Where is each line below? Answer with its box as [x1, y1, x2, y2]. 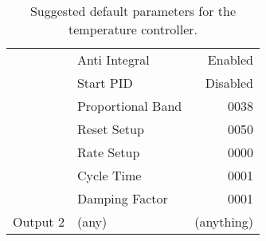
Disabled [205, 73, 253, 92]
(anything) [194, 212, 253, 231]
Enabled [207, 50, 253, 69]
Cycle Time [76, 166, 142, 184]
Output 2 [13, 212, 65, 231]
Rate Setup [76, 143, 140, 161]
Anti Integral [76, 50, 150, 69]
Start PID [76, 73, 133, 92]
